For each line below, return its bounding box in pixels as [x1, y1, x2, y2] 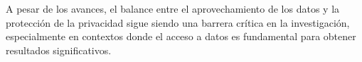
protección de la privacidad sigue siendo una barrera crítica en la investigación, [6, 15, 350, 30]
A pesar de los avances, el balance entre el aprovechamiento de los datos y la [6, 1, 340, 15]
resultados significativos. [6, 42, 112, 57]
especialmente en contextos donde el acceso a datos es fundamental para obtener [6, 29, 356, 44]
